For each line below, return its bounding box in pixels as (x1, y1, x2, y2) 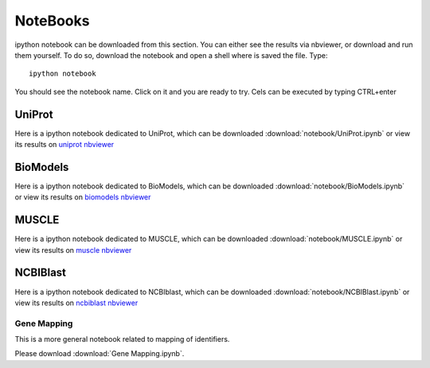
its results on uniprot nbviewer (14, 140, 115, 149)
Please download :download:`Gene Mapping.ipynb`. (14, 349, 185, 358)
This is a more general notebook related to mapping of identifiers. (14, 335, 230, 344)
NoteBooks (14, 12, 90, 29)
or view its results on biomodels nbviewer (14, 192, 151, 202)
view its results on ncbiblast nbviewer (14, 298, 139, 308)
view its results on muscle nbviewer (14, 245, 132, 254)
